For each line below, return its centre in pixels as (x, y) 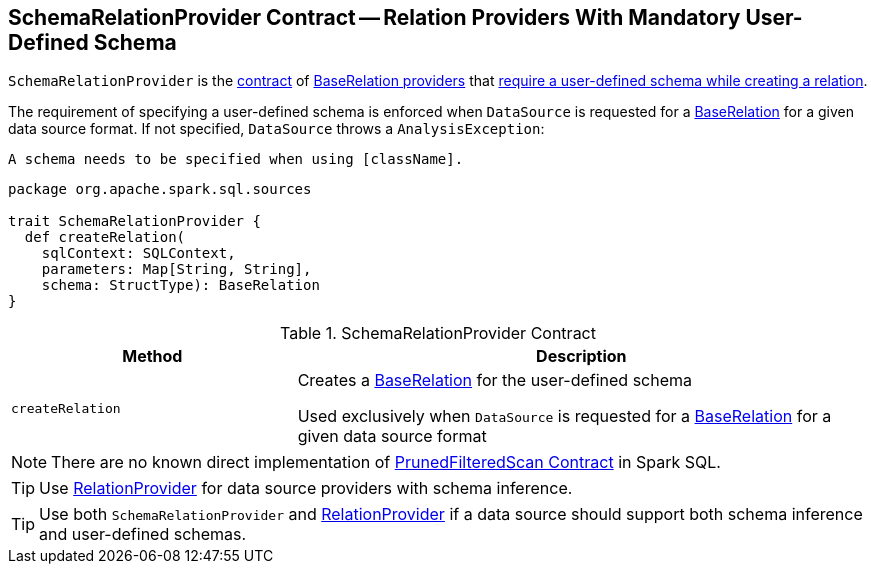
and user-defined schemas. (143, 534)
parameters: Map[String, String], (176, 269)
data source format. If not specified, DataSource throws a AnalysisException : (276, 129)
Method (152, 356)
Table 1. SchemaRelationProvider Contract (438, 333)
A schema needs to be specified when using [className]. (236, 159)
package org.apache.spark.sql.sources (160, 189)
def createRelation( (105, 237)
